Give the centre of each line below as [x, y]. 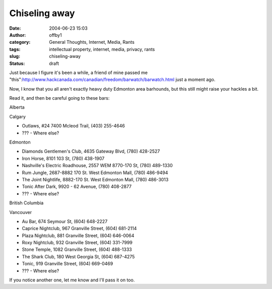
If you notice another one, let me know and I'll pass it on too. [72, 280]
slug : [15, 56]
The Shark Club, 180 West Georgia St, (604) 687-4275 [78, 256]
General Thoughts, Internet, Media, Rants [92, 42]
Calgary [18, 116]
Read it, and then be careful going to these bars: [59, 98]
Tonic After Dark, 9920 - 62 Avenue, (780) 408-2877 [77, 187]
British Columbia [26, 203]
